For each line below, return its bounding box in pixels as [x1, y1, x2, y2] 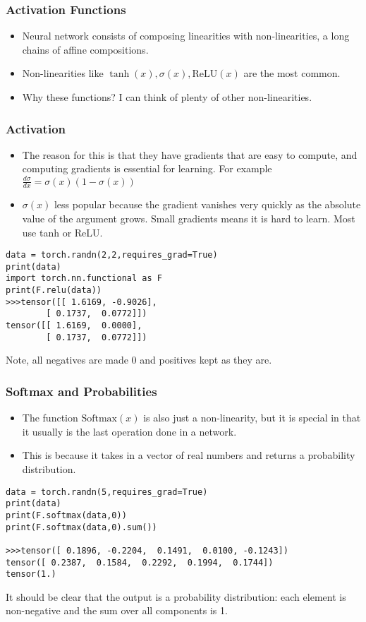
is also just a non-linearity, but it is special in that [143, 410, 361, 425]
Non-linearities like [22, 66, 104, 80]
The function [22, 410, 78, 425]
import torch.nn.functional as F [6, 273, 162, 284]
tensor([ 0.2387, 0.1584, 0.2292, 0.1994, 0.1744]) [6, 557, 274, 568]
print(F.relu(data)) [6, 285, 102, 296]
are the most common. [243, 66, 341, 80]
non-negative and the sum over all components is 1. [6, 603, 228, 618]
